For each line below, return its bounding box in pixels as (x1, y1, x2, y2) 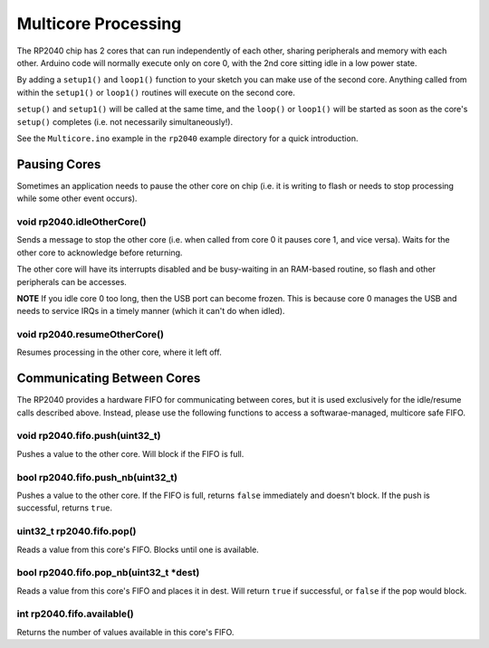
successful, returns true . (16, 502, 113, 513)
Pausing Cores (16, 157, 101, 172)
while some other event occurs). (16, 193, 138, 204)
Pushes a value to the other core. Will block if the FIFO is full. (16, 448, 244, 459)
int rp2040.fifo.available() (16, 607, 135, 620)
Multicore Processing (16, 14, 182, 33)
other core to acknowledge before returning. (16, 247, 183, 258)
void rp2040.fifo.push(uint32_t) (16, 430, 162, 443)
